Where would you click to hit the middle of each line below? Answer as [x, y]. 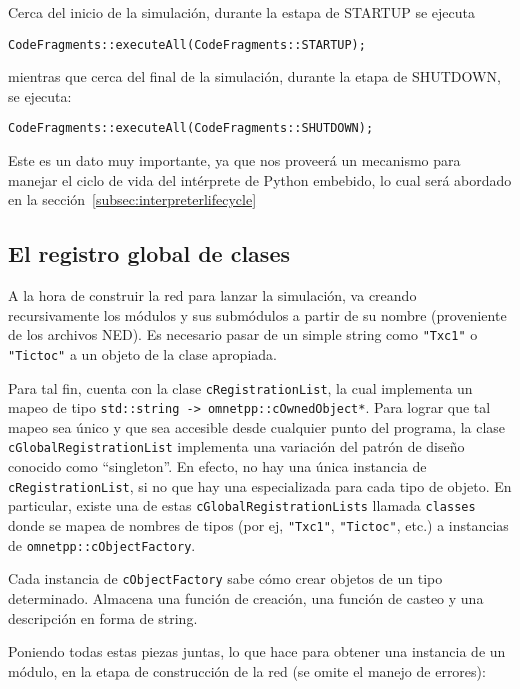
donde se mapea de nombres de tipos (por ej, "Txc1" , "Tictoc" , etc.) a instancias [258, 525]
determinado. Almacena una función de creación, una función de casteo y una [246, 598]
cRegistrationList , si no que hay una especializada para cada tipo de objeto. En [260, 485]
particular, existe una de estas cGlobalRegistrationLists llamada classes [242, 505]
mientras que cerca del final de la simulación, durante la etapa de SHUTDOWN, [254, 76]
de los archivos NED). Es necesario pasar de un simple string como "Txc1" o [243, 334]
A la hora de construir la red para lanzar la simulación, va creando [212, 295]
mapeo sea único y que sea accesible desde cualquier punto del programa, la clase [257, 426]
